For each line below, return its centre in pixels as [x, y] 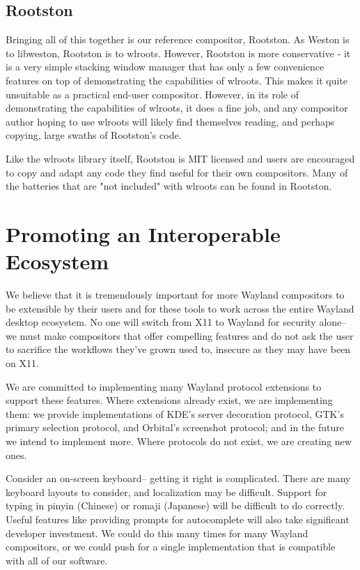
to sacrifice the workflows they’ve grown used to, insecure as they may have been [178, 349]
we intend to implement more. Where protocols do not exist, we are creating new [179, 441]
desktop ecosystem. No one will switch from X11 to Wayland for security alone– [176, 322]
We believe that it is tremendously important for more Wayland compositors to [175, 295]
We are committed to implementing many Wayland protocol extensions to [164, 386]
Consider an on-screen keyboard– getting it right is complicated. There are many [178, 478]
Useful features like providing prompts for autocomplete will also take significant [178, 519]
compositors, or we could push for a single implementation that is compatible [171, 547]
